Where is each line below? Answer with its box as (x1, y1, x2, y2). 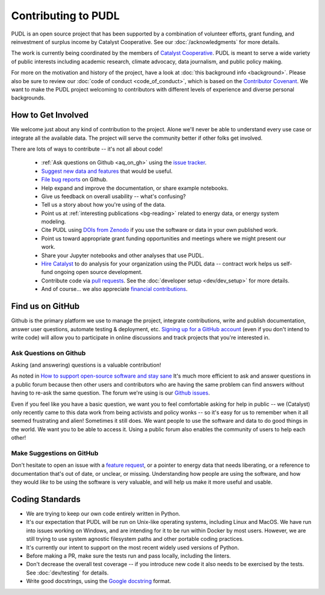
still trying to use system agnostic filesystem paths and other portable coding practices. (26, 535, 244, 543)
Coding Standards (11, 494, 81, 504)
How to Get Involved (11, 110, 88, 120)
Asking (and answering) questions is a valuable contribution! (11, 361, 161, 369)
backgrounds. (11, 94, 46, 102)
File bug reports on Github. (41, 176, 108, 183)
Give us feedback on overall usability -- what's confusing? (41, 193, 186, 200)
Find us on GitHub (11, 301, 80, 311)
